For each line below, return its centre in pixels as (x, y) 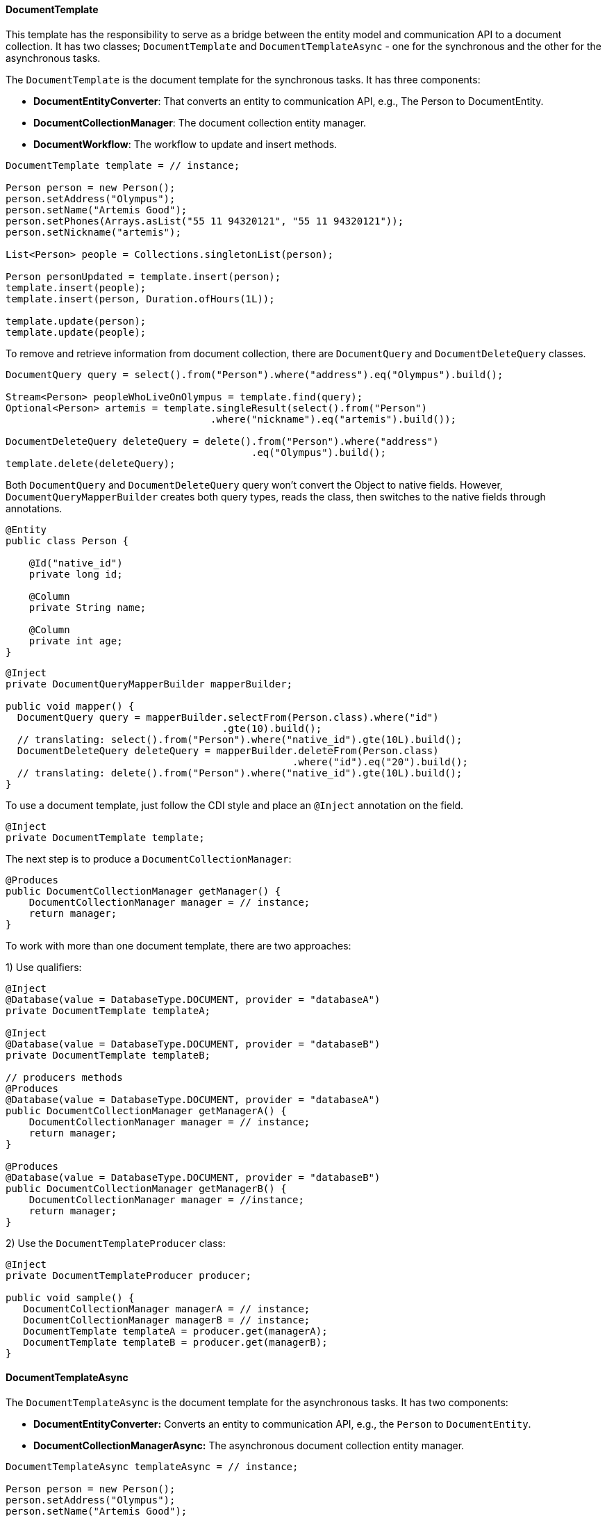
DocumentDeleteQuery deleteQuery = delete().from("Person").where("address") (222, 441)
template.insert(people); (76, 287)
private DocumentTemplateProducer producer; (129, 1275)
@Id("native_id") (76, 563)
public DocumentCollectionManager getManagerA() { (146, 1110)
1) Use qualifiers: (44, 967)
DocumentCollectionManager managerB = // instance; (167, 1320)
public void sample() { (70, 1297)
